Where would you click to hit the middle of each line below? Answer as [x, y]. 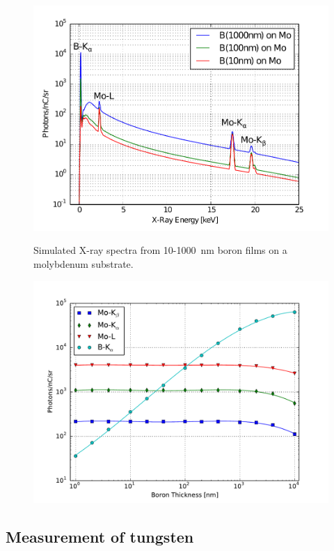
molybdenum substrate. [83, 264]
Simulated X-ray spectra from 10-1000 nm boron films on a [160, 250]
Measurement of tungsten [100, 536]
